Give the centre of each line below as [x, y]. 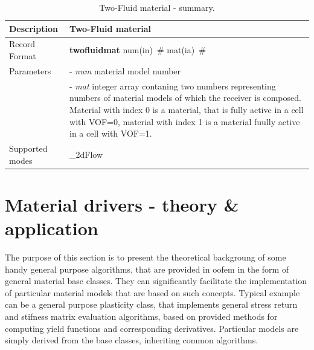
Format [23, 56]
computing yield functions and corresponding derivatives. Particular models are [152, 328]
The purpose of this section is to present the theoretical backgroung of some [146, 257]
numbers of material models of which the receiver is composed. [185, 98]
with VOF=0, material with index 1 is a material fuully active [185, 121]
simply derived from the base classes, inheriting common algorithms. [132, 340]
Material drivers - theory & [122, 204]
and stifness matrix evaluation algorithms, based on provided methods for [141, 316]
